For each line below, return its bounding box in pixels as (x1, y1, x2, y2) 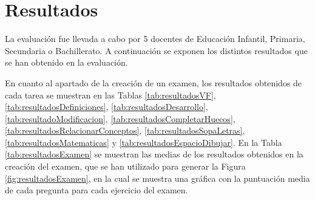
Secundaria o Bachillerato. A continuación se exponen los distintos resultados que (5, 44, 308, 57)
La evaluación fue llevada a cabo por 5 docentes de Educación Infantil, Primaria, (5, 32, 305, 45)
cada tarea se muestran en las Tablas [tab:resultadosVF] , (5, 88, 216, 101)
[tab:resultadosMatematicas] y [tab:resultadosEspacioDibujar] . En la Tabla (5, 136, 282, 148)
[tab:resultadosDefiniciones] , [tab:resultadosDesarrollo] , (5, 100, 208, 113)
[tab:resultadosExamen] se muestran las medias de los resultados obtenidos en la (5, 148, 303, 160)
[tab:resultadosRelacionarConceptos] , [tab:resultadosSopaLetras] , (5, 124, 245, 137)
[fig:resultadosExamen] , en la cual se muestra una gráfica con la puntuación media (5, 171, 310, 184)
